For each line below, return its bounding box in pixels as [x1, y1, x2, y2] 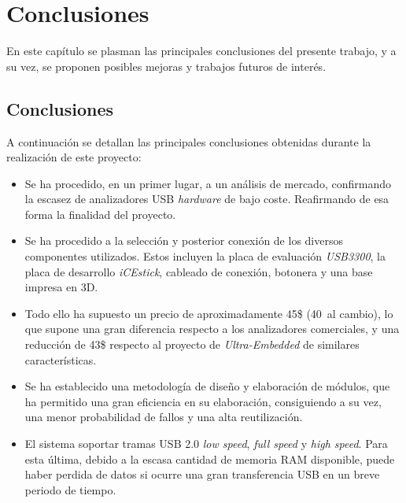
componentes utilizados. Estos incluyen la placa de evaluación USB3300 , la [24, 248, 386, 264]
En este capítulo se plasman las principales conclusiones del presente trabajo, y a [6, 43, 397, 59]
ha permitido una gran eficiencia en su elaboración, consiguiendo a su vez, [24, 393, 382, 409]
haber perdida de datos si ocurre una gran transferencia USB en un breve [24, 466, 380, 483]
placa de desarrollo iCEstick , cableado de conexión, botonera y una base [24, 263, 373, 279]
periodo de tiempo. [24, 481, 116, 497]
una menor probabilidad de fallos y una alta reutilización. [24, 409, 303, 425]
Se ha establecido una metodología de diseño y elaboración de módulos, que [24, 378, 390, 394]
